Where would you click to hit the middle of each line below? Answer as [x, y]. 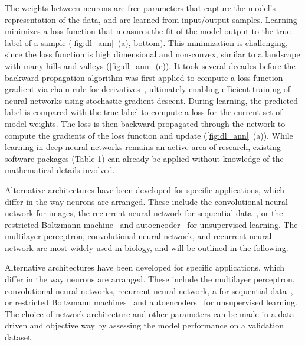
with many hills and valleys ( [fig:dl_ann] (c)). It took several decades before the [150, 65]
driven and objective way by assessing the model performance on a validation [144, 325]
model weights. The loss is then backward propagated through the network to [145, 123]
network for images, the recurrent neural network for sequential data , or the [144, 213]
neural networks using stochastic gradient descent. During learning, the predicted [152, 100]
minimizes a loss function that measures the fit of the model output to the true [148, 31]
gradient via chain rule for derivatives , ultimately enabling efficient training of [148, 89]
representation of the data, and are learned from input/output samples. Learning [151, 19]
